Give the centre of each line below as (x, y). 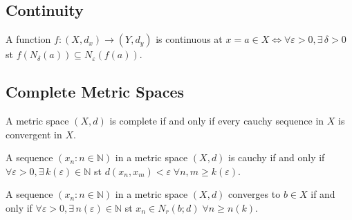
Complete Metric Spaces (95, 92)
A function (28, 39)
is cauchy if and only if (277, 157)
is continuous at (189, 39)
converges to (254, 194)
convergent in (34, 134)
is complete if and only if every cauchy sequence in (217, 120)
